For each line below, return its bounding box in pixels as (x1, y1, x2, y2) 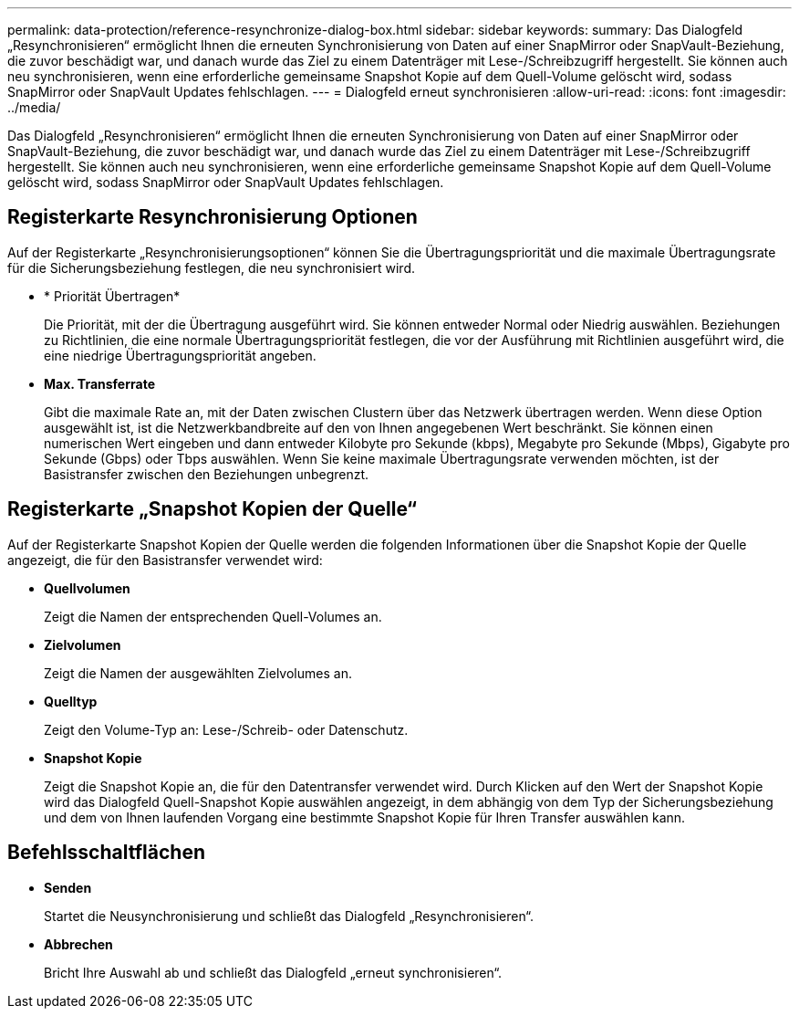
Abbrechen (44, 936, 113, 952)
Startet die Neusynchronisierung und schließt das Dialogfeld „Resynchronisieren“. (44, 907, 534, 924)
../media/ (7, 100, 61, 115)
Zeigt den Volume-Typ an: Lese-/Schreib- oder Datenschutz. (44, 721, 409, 738)
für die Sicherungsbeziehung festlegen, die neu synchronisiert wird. (7, 259, 416, 276)
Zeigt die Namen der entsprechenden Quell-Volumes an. (44, 608, 382, 624)
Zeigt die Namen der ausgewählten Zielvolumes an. (44, 665, 352, 681)
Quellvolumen (44, 580, 130, 596)
